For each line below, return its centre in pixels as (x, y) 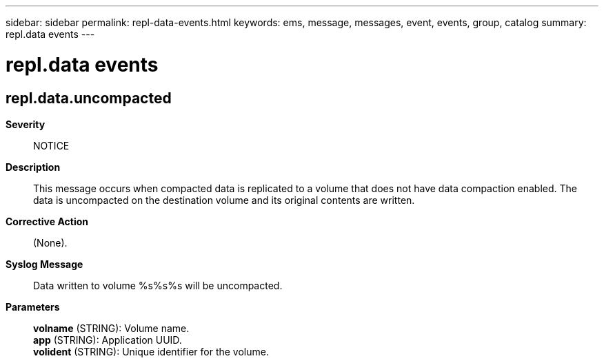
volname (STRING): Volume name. (111, 328)
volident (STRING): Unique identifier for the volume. (151, 351)
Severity (26, 124)
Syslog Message (44, 264)
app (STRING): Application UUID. (108, 340)
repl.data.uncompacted (89, 98)
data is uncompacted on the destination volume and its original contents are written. (224, 200)
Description (33, 167)
